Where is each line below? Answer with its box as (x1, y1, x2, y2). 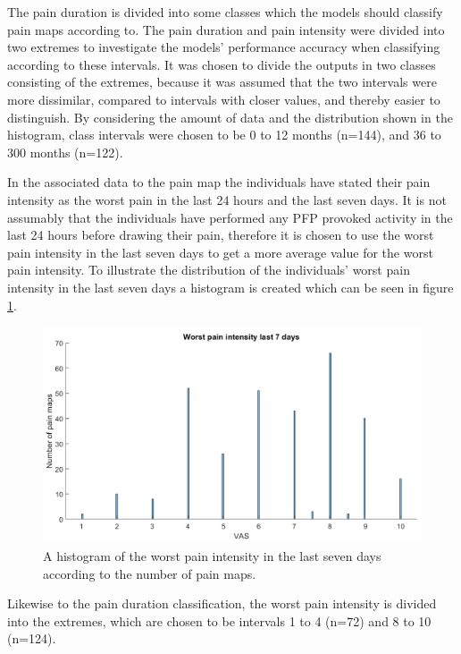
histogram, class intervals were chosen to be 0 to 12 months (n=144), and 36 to (7, 125, 441, 144)
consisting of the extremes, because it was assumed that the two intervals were (7, 72, 437, 91)
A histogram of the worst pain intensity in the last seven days (43, 546, 381, 565)
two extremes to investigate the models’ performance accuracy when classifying (7, 38, 440, 56)
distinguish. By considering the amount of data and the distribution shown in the (7, 107, 453, 126)
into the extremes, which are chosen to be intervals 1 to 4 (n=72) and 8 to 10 (7, 611, 432, 630)
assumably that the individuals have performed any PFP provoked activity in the (7, 208, 453, 226)
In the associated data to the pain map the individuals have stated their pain (7, 173, 431, 191)
